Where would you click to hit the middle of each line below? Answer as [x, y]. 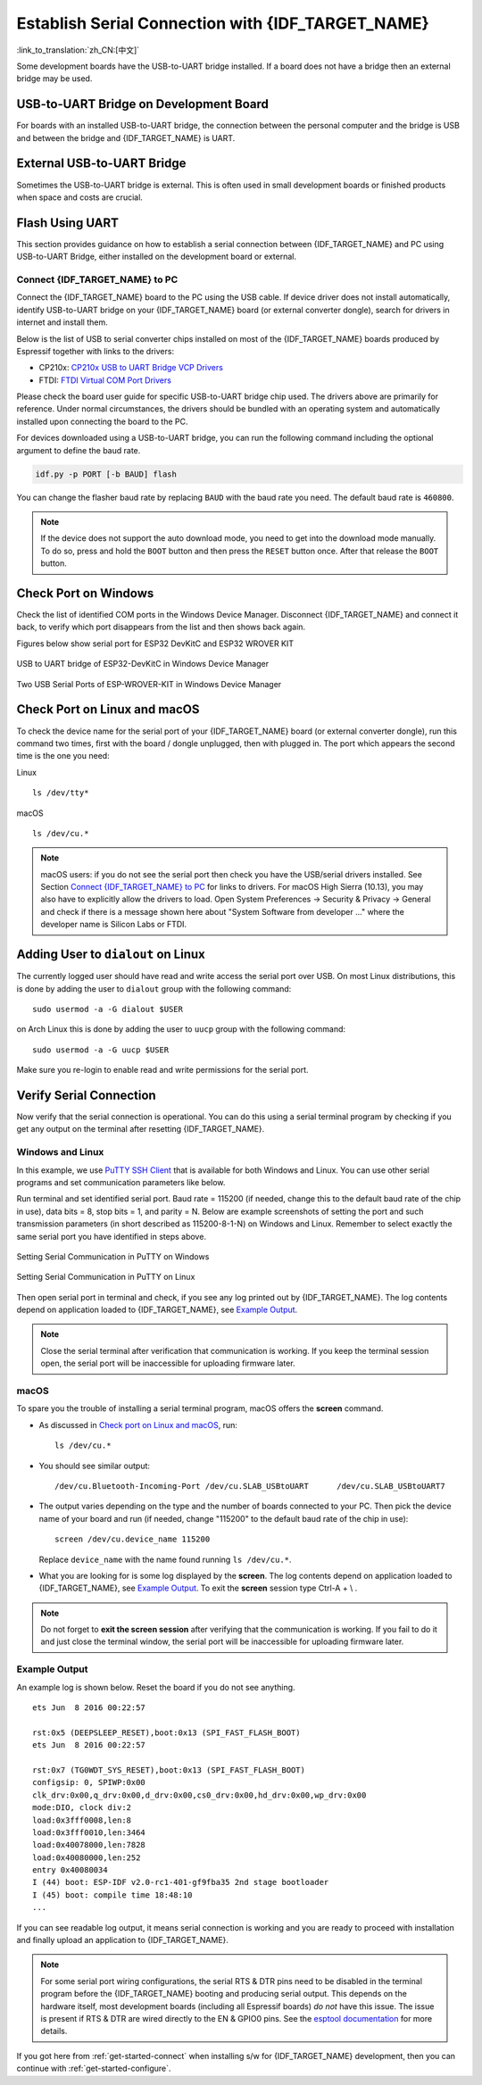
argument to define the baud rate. [79, 450]
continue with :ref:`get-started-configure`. [94, 2068]
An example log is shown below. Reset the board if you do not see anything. [156, 1687]
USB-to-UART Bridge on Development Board [143, 104]
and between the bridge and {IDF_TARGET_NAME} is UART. [126, 137]
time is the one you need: [63, 756]
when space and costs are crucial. [79, 197]
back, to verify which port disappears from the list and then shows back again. [161, 627]
